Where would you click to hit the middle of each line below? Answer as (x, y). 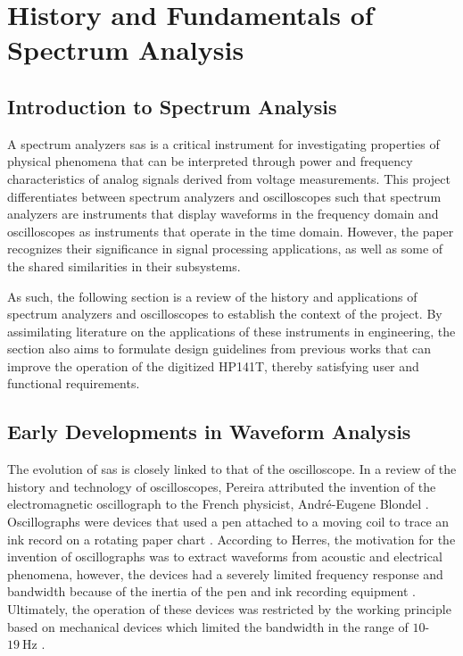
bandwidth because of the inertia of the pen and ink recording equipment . (211, 591)
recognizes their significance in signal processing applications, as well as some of (225, 249)
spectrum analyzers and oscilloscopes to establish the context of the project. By (225, 314)
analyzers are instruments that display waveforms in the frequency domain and (223, 214)
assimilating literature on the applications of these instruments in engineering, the (231, 331)
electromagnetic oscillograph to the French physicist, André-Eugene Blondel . (218, 504)
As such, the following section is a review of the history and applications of (212, 296)
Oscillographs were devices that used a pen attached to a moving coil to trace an (228, 522)
